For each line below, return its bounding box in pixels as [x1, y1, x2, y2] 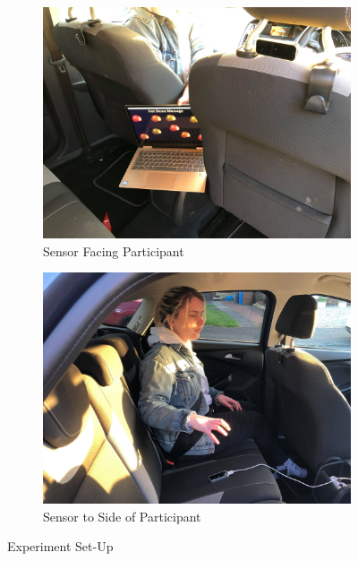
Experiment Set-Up [7, 537, 114, 556]
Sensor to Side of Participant [43, 506, 201, 525]
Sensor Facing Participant [43, 241, 184, 260]
